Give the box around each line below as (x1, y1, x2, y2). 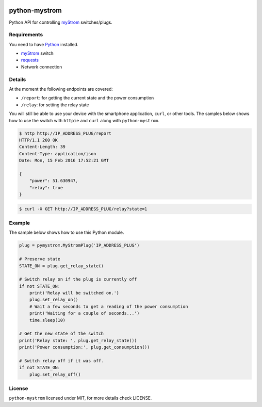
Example (9, 219, 30, 226)
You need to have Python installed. (9, 41, 79, 47)
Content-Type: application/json (19, 151, 97, 156)
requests (21, 57, 39, 63)
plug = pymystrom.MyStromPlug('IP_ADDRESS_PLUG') (19, 243, 140, 248)
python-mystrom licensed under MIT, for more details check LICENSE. (9, 395, 152, 401)
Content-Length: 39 (19, 144, 65, 150)
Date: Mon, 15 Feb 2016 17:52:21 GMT (19, 158, 109, 163)
